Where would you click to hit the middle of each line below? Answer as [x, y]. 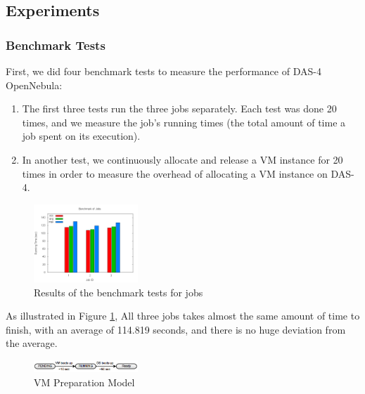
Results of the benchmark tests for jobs [119, 292]
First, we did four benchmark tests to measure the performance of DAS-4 [164, 71]
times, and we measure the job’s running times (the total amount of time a [184, 122]
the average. [32, 343]
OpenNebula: [34, 85]
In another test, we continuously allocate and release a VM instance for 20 [182, 159]
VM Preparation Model [84, 382]
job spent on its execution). [81, 136]
